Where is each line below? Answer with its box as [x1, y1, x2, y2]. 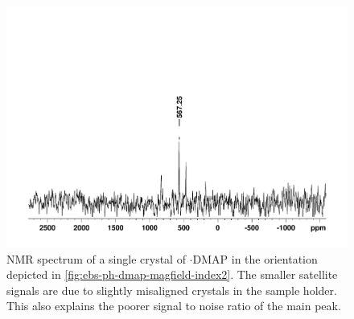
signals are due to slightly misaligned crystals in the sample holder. [6, 281, 337, 298]
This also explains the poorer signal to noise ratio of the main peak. [6, 297, 341, 314]
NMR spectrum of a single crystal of [6, 250, 186, 267]
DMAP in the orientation [192, 250, 318, 267]
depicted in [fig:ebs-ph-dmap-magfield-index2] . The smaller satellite [6, 266, 338, 283]
